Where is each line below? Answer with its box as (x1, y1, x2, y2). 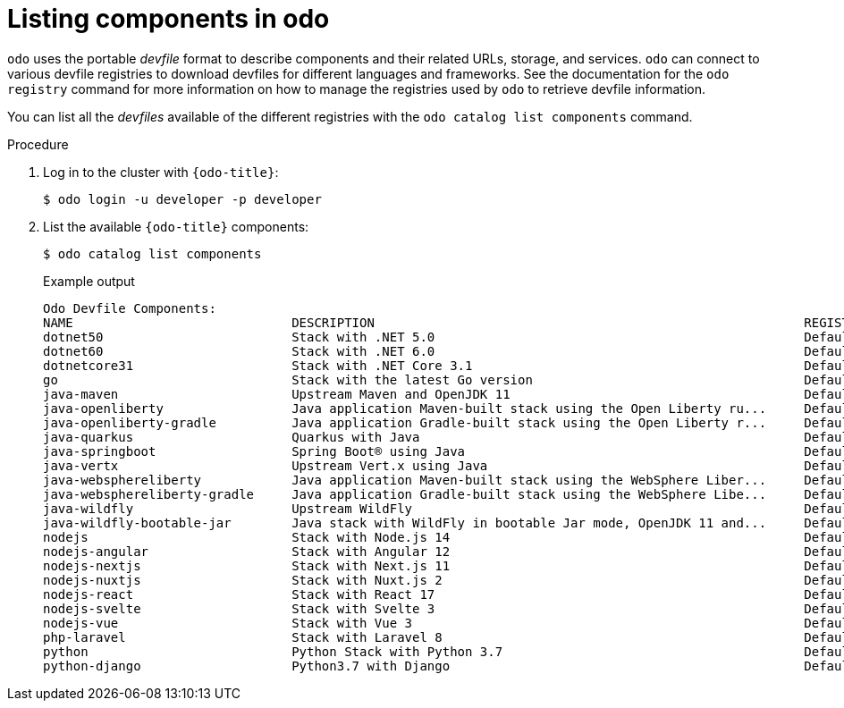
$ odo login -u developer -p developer (43, 191, 322, 206)
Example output (43, 273, 135, 289)
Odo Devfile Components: (43, 300, 216, 316)
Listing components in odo (7, 4, 330, 34)
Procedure (7, 136, 69, 152)
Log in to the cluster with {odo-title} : (43, 164, 279, 180)
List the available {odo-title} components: (43, 218, 309, 234)
